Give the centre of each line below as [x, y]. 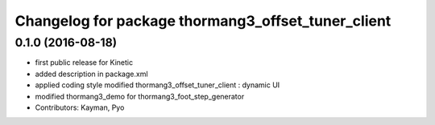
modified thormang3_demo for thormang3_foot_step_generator [140, 96]
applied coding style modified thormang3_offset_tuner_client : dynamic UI [157, 85]
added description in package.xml [91, 74]
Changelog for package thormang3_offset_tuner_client [203, 21]
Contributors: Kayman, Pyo [80, 107]
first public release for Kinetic [84, 62]
